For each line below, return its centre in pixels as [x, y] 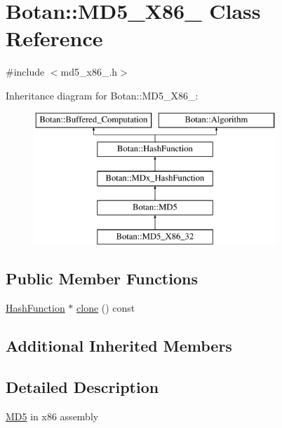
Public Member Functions [102, 278]
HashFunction [35, 308]
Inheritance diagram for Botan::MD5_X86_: [102, 95]
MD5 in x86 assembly [52, 416]
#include [25, 72]
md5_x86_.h [89, 72]
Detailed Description [82, 387]
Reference [54, 38]
